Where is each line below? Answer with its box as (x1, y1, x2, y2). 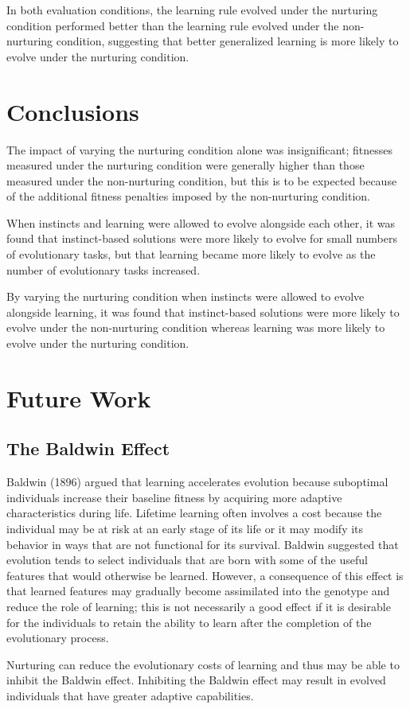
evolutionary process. (6, 629, 109, 646)
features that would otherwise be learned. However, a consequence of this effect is (6, 567, 404, 583)
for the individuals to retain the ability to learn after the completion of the (6, 614, 372, 630)
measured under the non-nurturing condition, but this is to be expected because (6, 172, 397, 189)
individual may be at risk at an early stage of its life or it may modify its (6, 520, 364, 536)
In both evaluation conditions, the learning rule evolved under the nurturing (6, 2, 378, 18)
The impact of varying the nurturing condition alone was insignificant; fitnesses (6, 141, 393, 158)
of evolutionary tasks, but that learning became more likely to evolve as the (6, 246, 376, 263)
